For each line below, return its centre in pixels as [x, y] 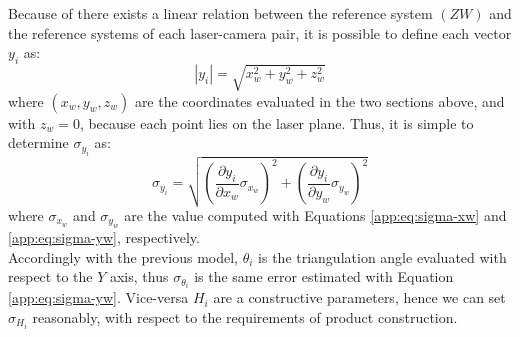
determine [38, 142]
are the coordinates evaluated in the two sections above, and [319, 100]
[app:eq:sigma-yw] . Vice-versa [98, 297]
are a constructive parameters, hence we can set [359, 297]
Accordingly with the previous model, [123, 256]
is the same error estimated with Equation [324, 276]
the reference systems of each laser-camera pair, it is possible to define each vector [260, 32]
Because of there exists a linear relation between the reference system [220, 13]
